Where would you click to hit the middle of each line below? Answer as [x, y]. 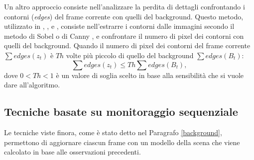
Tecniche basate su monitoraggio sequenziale [121, 112]
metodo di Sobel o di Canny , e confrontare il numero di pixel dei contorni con [124, 36]
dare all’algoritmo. [32, 85]
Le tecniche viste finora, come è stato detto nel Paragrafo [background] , [113, 132]
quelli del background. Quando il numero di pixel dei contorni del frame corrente [127, 45]
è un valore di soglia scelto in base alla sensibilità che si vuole [150, 75]
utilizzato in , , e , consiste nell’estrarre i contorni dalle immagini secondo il [119, 26]
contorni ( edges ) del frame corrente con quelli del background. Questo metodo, [124, 16]
